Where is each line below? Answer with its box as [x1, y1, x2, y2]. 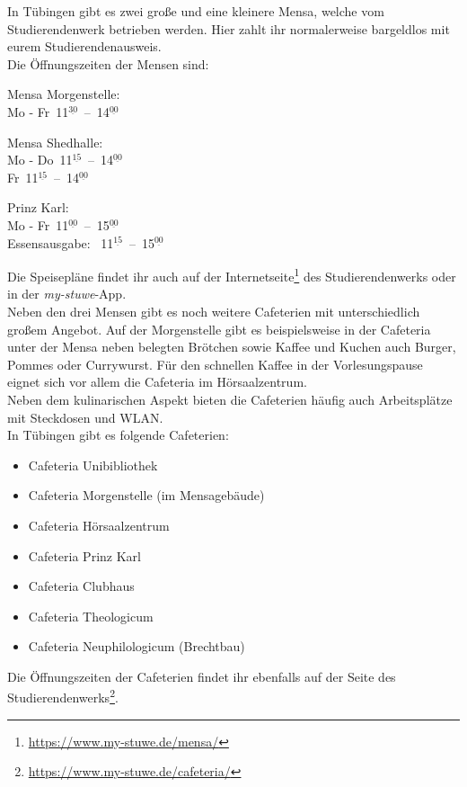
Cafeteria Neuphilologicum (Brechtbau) [28, 637, 245, 656]
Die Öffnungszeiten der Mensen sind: [7, 54, 209, 73]
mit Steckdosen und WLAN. [7, 407, 163, 426]
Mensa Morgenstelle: [7, 85, 120, 103]
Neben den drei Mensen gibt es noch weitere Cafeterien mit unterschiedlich [7, 301, 420, 320]
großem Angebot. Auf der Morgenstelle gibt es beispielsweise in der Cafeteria [7, 319, 431, 338]
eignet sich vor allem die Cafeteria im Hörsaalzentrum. [7, 372, 307, 391]
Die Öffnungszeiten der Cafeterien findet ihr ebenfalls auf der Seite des [7, 666, 396, 685]
